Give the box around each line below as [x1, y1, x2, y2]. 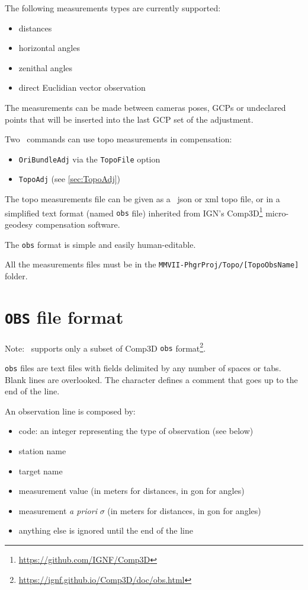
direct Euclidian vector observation [18, 81, 146, 94]
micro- [265, 206, 289, 219]
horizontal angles [18, 42, 80, 54]
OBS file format [5, 304, 124, 329]
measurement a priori [18, 504, 97, 516]
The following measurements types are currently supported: [5, 2, 221, 14]
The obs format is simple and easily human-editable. [5, 238, 196, 250]
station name [18, 445, 66, 457]
